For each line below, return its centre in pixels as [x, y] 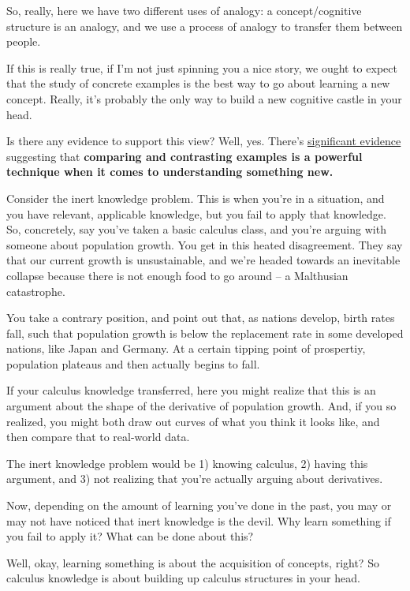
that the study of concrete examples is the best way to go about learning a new [198, 83]
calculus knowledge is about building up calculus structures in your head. [183, 578]
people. [24, 41]
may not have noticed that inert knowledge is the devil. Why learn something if [199, 520]
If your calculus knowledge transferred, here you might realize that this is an [191, 390]
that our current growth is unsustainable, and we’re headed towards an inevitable [203, 260]
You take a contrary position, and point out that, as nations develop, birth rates [201, 318]
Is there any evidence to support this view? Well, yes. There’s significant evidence [204, 141]
